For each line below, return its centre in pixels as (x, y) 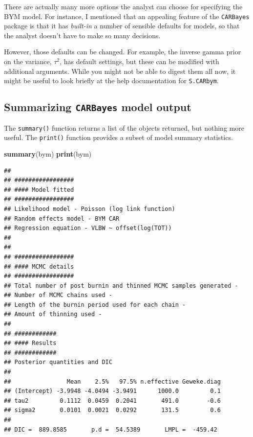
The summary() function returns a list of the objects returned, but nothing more (124, 127)
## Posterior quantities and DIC (58, 362)
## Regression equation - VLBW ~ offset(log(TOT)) (88, 228)
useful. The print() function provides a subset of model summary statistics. (118, 137)
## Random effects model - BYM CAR (62, 218)
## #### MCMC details (39, 266)
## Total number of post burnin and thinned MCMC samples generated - (121, 286)
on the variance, (28, 61)
